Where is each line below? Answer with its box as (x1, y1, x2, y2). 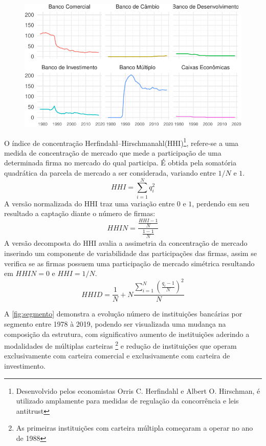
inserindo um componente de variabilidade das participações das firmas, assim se (4, 248, 257, 259)
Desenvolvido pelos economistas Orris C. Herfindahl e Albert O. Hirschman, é (16, 385, 260, 396)
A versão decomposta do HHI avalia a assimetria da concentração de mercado (4, 238, 248, 248)
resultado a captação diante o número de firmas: (4, 208, 156, 219)
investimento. (4, 360, 46, 371)
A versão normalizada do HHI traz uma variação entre (4, 198, 175, 208)
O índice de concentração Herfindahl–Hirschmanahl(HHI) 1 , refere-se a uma (4, 136, 239, 148)
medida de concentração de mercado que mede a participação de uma (4, 147, 221, 158)
